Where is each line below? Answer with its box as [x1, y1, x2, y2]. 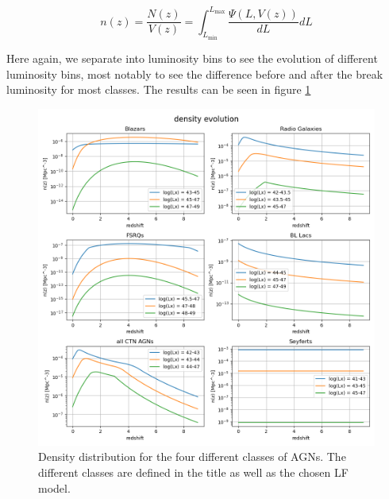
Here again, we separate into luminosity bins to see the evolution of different [6, 49, 378, 66]
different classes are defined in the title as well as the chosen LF [38, 463, 349, 480]
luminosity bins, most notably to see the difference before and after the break [6, 65, 383, 82]
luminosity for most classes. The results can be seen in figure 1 [6, 81, 311, 98]
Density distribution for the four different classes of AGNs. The [38, 448, 346, 465]
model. [38, 479, 71, 496]
